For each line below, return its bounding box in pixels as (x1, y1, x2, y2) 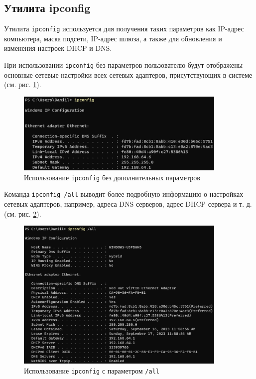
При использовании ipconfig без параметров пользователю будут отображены (4, 60, 243, 70)
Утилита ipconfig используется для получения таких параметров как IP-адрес (4, 23, 244, 34)
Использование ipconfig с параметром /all (24, 365, 159, 376)
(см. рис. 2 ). (4, 208, 41, 219)
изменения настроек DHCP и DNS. (4, 43, 112, 53)
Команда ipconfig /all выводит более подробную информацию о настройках (4, 189, 244, 199)
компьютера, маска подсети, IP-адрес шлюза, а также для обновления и (4, 33, 222, 43)
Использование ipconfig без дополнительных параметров (24, 172, 200, 182)
